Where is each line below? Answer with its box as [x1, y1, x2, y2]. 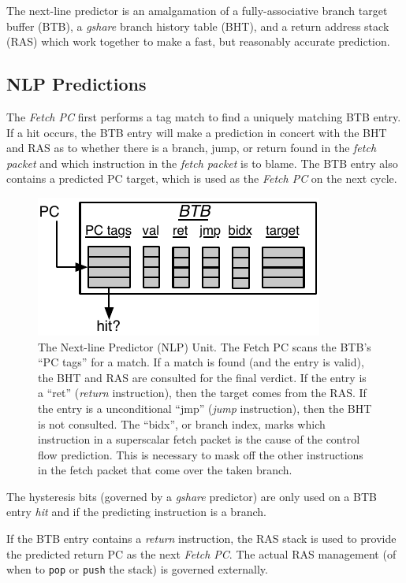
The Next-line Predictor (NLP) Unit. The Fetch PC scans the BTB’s [38, 338, 371, 355]
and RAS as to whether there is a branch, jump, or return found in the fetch [6, 139, 377, 156]
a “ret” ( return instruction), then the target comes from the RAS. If [38, 384, 367, 401]
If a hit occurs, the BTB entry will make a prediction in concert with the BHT [6, 124, 387, 140]
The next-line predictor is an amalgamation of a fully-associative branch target [6, 2, 388, 18]
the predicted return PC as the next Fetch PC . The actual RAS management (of [6, 545, 397, 562]
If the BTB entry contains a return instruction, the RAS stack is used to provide [6, 530, 397, 547]
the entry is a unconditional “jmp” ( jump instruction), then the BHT [38, 399, 372, 416]
